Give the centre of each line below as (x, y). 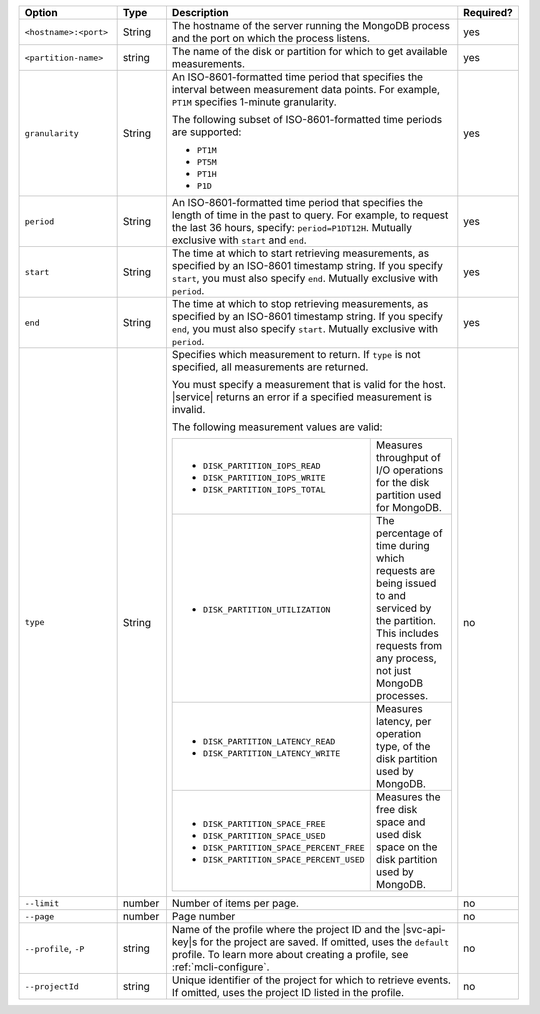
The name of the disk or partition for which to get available (309, 51)
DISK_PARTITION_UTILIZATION (267, 609)
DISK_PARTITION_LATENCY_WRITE (272, 753)
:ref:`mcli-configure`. (220, 967)
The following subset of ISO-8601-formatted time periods (307, 119)
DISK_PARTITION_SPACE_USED (264, 836)
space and (400, 822)
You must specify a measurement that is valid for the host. (309, 384)
